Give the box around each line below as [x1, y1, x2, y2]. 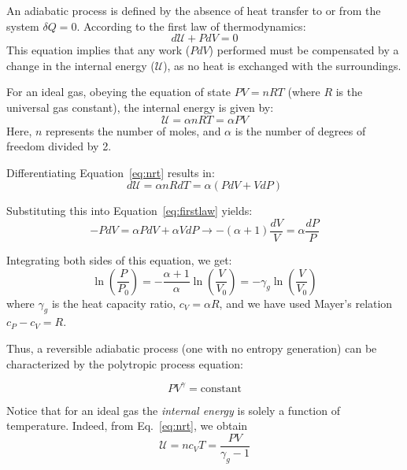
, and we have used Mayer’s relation [219, 294, 393, 311]
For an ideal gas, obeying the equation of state [6, 83, 231, 100]
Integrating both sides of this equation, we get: [6, 252, 232, 268]
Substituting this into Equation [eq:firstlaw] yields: [6, 202, 253, 219]
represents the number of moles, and [46, 122, 221, 139]
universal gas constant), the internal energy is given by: [6, 98, 274, 115]
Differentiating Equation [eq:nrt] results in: [6, 164, 215, 180]
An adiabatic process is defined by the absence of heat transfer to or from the [6, 2, 381, 18]
